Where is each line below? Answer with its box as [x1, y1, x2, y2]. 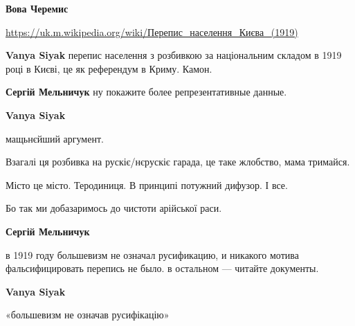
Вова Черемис [6, 1, 69, 15]
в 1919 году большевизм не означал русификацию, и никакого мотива [6, 247, 299, 262]
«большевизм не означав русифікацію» [6, 307, 170, 322]
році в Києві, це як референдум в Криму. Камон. [6, 61, 212, 75]
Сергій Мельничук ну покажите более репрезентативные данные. [6, 84, 287, 99]
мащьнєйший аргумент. [6, 131, 104, 145]
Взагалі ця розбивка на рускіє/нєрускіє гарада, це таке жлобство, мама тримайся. [6, 154, 350, 169]
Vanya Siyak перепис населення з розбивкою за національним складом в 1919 [6, 48, 342, 62]
